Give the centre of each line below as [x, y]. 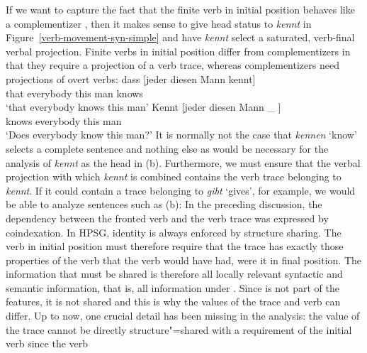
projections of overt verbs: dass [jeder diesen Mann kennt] [131, 78]
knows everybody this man [64, 120]
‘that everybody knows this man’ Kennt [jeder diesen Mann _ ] [143, 107]
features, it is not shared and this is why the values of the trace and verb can [173, 302]
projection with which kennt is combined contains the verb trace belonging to [174, 176]
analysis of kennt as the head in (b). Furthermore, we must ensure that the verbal [183, 162]
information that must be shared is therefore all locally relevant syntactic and [174, 274]
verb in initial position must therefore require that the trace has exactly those [175, 246]
